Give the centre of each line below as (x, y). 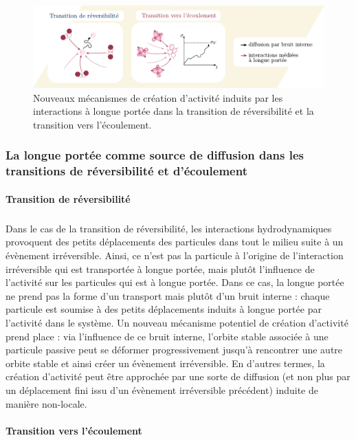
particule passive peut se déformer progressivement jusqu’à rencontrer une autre (174, 350)
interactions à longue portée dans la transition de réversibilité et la (174, 111)
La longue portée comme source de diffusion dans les (155, 155)
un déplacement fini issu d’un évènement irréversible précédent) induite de (162, 389)
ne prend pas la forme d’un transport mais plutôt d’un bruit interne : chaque (168, 295)
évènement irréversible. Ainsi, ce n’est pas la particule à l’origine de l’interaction (175, 255)
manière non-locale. (46, 403)
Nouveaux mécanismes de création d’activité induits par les (158, 97)
